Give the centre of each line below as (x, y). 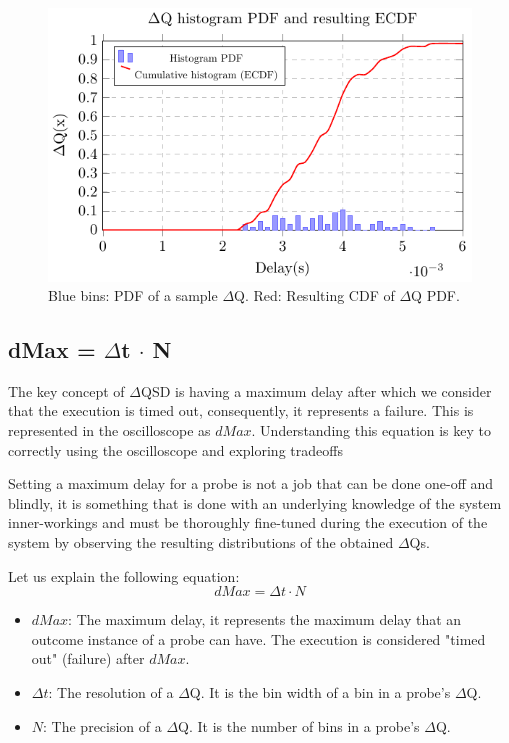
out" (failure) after (88, 658)
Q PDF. (435, 295)
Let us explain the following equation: (124, 575)
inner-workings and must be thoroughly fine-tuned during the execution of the (248, 522)
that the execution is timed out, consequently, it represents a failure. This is (241, 410)
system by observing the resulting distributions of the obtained (201, 542)
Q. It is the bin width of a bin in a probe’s (320, 692)
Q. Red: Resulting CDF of (314, 295)
